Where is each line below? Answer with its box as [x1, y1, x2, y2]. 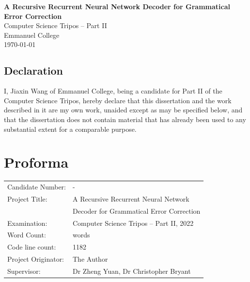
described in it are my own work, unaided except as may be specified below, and [4, 105, 243, 115]
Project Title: [7, 193, 47, 204]
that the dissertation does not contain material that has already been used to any [4, 114, 246, 124]
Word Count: [7, 230, 46, 240]
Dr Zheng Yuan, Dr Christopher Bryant [73, 266, 191, 276]
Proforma [4, 152, 69, 172]
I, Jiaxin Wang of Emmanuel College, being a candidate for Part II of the [4, 86, 222, 96]
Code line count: [7, 242, 56, 252]
